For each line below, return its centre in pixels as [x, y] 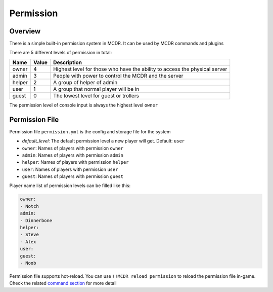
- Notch [29, 206]
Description [68, 62]
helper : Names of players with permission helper [75, 162]
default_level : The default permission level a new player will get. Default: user [103, 141]
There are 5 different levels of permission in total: [61, 53]
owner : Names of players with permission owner [73, 148]
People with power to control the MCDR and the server [118, 76]
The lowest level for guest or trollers [96, 95]
